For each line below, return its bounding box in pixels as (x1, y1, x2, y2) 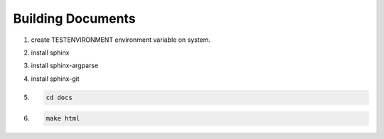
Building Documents (13, 11, 136, 26)
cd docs (46, 93, 73, 101)
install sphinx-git (31, 74, 80, 83)
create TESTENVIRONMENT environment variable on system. (31, 35, 211, 44)
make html (46, 114, 80, 123)
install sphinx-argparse (31, 61, 99, 70)
